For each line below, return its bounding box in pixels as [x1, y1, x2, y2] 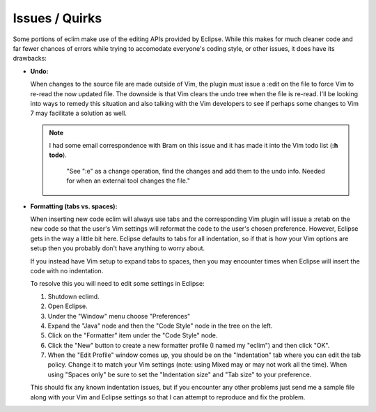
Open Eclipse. [47, 302, 88, 310]
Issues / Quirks [13, 10, 102, 26]
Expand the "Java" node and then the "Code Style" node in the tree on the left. [47, 321, 273, 330]
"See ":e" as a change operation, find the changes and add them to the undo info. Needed [66, 167, 325, 175]
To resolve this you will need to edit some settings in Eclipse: [30, 280, 205, 288]
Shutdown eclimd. [47, 292, 100, 300]
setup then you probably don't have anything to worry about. [30, 244, 205, 252]
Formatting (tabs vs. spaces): [30, 202, 118, 211]
